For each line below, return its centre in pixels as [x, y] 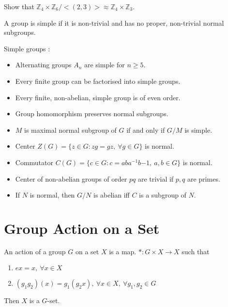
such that [196, 251]
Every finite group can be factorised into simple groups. [98, 81]
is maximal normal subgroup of [70, 130]
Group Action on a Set [82, 228]
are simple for [104, 65]
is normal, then [52, 195]
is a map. [123, 251]
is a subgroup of [163, 195]
